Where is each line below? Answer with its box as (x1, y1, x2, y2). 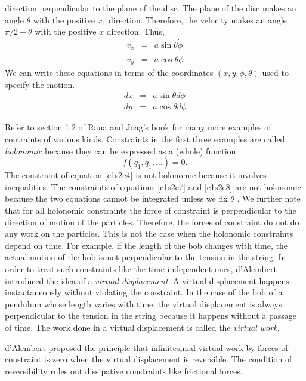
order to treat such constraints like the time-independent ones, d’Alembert (5, 262, 277, 275)
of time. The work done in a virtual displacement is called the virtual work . (5, 321, 280, 333)
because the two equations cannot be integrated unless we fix (5, 192, 228, 205)
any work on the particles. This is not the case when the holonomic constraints (5, 227, 293, 240)
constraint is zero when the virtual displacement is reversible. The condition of (5, 353, 292, 365)
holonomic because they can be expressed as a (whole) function (5, 144, 236, 157)
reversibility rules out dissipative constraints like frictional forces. (5, 364, 243, 377)
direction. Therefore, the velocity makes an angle (108, 13, 287, 26)
